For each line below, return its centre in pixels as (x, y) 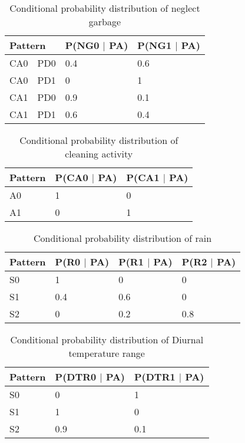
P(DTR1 (155, 377)
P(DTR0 (76, 377)
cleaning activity (99, 154)
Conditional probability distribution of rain (123, 238)
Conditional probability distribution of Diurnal (107, 339)
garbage (105, 22)
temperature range (107, 353)
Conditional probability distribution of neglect (105, 8)
